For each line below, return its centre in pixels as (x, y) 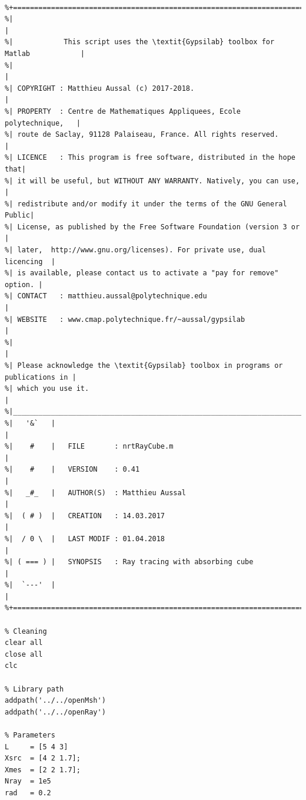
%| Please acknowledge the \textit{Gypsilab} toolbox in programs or (144, 366)
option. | (24, 284)
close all (24, 654)
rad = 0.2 (28, 793)
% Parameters (30, 735)
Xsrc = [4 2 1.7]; (43, 758)
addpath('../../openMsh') (55, 701)
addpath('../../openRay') (55, 712)
